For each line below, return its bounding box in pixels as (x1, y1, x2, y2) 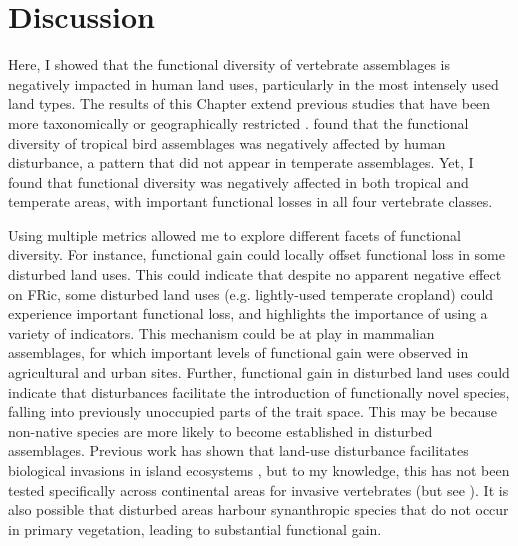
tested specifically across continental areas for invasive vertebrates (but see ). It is (8, 479, 509, 500)
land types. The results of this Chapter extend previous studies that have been (8, 93, 491, 114)
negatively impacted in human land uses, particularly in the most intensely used (8, 73, 499, 94)
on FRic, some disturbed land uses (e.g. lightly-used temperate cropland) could (8, 283, 494, 304)
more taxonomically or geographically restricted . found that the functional (8, 112, 469, 133)
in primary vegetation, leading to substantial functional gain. (8, 518, 382, 539)
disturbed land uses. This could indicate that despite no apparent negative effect (8, 264, 502, 285)
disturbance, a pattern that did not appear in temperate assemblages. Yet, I (8, 152, 474, 173)
